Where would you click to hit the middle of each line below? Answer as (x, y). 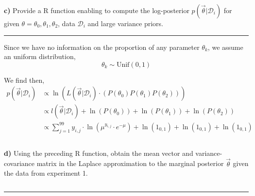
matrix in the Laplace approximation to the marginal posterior (130, 163)
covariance (19, 163)
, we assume (225, 47)
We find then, (24, 80)
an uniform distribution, (40, 56)
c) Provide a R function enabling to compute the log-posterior (97, 10)
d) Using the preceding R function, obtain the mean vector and (99, 153)
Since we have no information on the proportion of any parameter (102, 47)
